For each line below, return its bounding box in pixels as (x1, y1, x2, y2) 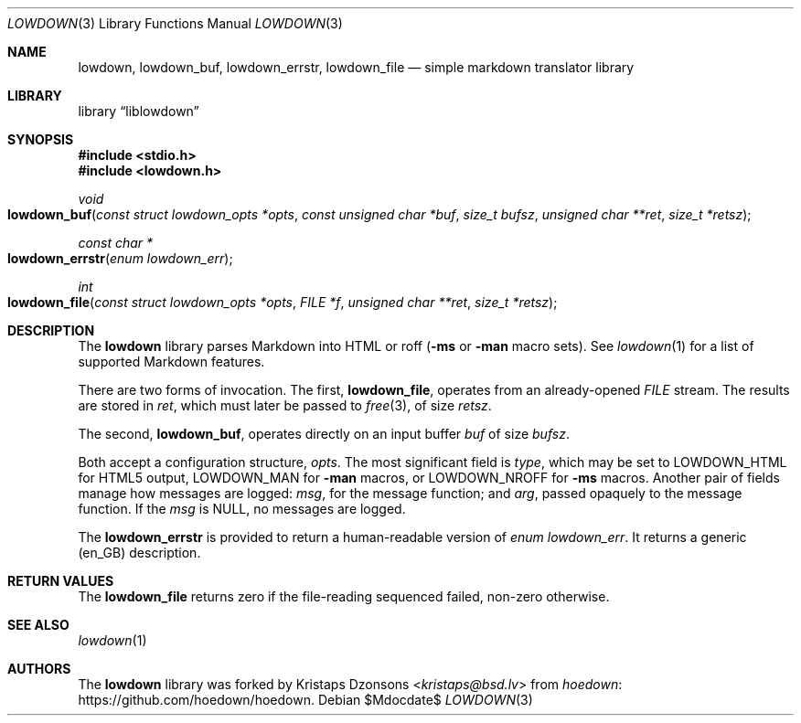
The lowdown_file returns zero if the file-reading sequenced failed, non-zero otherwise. (78, 589, 610, 604)
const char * (78, 235, 154, 250)
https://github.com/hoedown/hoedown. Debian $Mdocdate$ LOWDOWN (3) (78, 692, 533, 707)
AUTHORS (7, 661, 71, 676)
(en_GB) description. (78, 545, 201, 560)
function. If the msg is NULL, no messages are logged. (78, 501, 406, 516)
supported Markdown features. (78, 354, 265, 369)
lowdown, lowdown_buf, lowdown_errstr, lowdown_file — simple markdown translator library (78, 59, 635, 75)
